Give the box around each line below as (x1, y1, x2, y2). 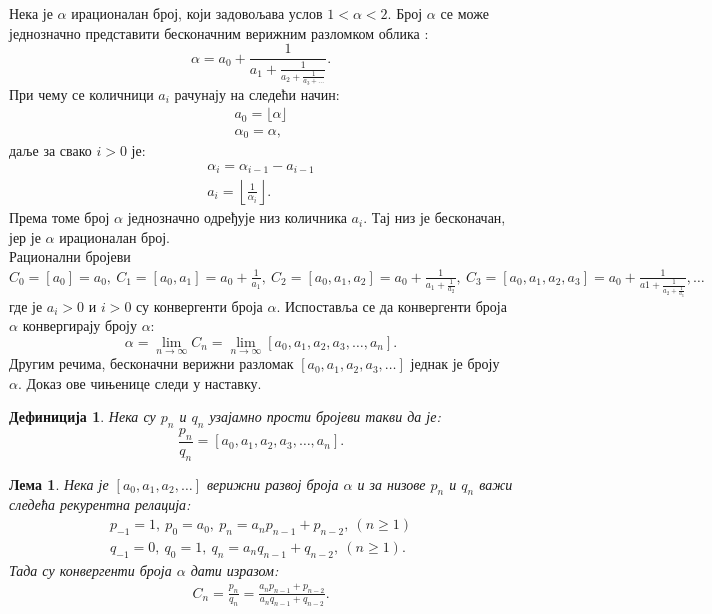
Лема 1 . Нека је (9, 473, 109, 494)
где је (9, 295, 43, 316)
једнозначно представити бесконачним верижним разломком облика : (9, 22, 429, 43)
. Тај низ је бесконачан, (363, 207, 506, 228)
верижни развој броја (206, 473, 339, 494)
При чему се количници (9, 83, 154, 104)
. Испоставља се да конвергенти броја (276, 295, 507, 316)
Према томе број (9, 207, 110, 228)
